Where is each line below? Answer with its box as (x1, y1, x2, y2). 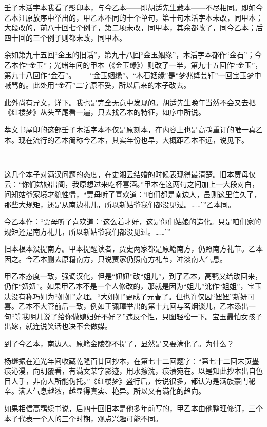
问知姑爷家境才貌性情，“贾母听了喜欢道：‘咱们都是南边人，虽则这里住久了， (4, 188, 261, 199)
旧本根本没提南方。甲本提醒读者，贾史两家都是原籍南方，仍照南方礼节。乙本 (4, 243, 263, 254)
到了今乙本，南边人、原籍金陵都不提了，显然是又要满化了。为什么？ (4, 338, 234, 349)
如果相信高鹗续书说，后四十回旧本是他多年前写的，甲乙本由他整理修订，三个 (4, 403, 263, 413)
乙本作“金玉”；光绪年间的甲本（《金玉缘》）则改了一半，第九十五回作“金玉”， (4, 59, 262, 70)
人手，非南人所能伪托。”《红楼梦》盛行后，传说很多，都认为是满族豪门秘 (11, 375, 256, 386)
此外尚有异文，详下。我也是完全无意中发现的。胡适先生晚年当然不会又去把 (4, 96, 256, 107)
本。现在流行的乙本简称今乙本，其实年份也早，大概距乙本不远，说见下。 (4, 134, 249, 145)
